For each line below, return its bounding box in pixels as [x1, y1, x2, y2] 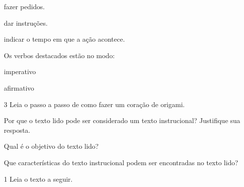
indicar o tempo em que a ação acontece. [4, 34, 125, 44]
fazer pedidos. [4, 1, 45, 11]
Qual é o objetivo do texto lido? [4, 141, 99, 151]
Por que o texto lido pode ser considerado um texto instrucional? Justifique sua [4, 115, 241, 125]
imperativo [4, 66, 36, 77]
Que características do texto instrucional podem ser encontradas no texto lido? [4, 157, 238, 167]
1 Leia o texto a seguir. [4, 173, 73, 184]
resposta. [4, 125, 31, 135]
